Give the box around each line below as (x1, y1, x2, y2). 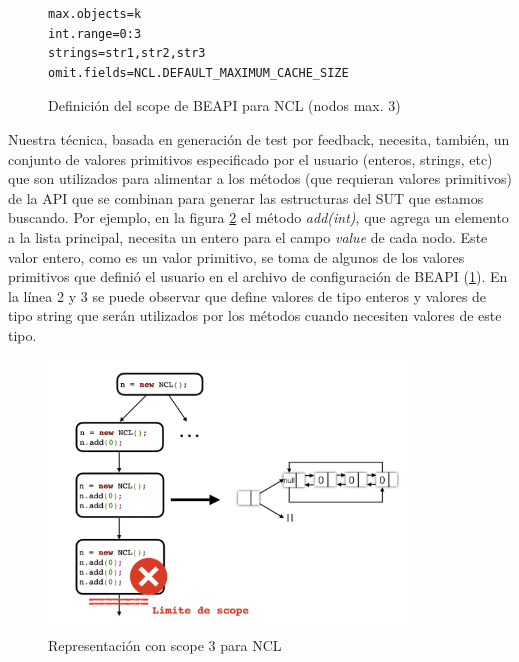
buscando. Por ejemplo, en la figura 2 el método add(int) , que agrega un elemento (8, 207, 509, 228)
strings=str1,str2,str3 (48, 46, 206, 61)
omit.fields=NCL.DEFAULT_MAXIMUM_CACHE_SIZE (48, 65, 349, 80)
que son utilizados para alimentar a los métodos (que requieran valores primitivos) (8, 168, 512, 189)
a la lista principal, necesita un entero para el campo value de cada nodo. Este (8, 226, 488, 247)
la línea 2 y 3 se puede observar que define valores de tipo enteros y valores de (8, 285, 487, 306)
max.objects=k (48, 7, 142, 21)
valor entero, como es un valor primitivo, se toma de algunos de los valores (8, 246, 465, 267)
